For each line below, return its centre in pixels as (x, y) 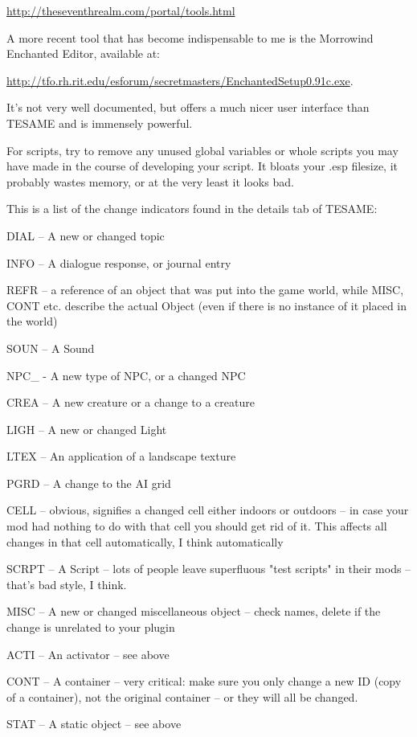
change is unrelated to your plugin (91, 627)
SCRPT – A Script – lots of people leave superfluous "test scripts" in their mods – (209, 569)
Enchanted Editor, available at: (84, 53)
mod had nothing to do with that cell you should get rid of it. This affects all (197, 526)
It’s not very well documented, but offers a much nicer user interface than (188, 107)
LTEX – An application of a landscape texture (121, 456)
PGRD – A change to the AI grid (89, 483)
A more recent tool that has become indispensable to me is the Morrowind (190, 37)
